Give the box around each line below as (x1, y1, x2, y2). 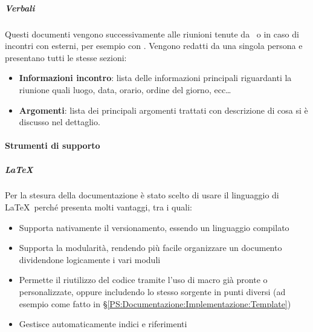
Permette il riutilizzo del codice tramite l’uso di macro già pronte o (19, 273, 268, 286)
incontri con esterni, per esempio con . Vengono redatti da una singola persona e (5, 39, 303, 52)
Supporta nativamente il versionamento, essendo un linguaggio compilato (19, 221, 289, 233)
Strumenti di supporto (5, 139, 100, 152)
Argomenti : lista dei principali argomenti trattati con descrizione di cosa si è (19, 103, 308, 116)
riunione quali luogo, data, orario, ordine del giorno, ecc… (19, 83, 231, 96)
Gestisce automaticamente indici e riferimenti (19, 317, 187, 330)
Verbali (5, 1, 35, 14)
